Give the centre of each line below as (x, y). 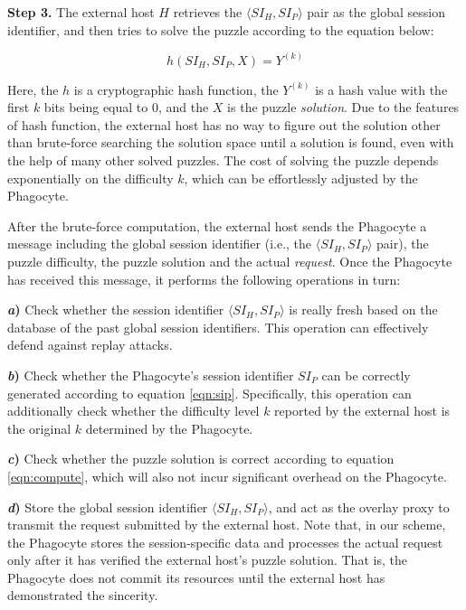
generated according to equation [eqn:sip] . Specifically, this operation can (209, 393)
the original (39, 428)
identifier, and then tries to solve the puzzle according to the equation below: (221, 29)
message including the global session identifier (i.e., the (160, 244)
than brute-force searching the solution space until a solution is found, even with (231, 142)
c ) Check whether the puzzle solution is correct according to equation (201, 459)
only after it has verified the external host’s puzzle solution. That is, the (207, 560)
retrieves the (208, 12)
